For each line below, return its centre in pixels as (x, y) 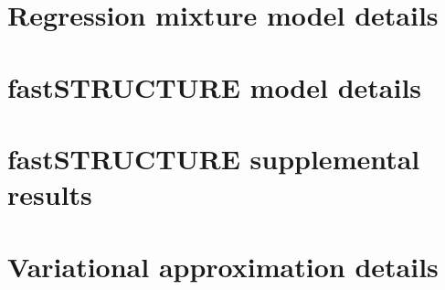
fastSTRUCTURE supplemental (214, 158)
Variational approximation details (223, 266)
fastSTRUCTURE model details (215, 86)
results (50, 194)
